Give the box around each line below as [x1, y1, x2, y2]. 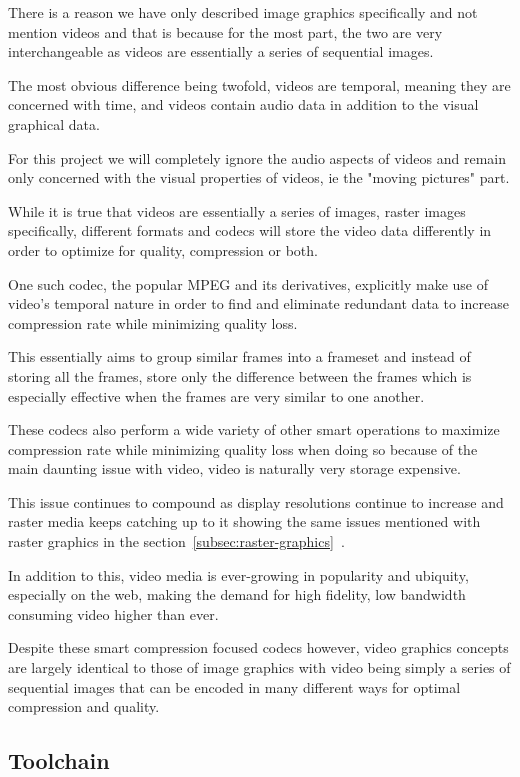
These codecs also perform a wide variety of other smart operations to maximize [8, 419, 500, 440]
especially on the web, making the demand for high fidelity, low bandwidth [8, 584, 466, 605]
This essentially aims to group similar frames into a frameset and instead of [8, 346, 471, 367]
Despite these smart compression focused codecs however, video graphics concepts [8, 637, 509, 658]
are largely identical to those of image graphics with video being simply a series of [8, 657, 511, 678]
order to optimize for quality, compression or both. [8, 239, 318, 260]
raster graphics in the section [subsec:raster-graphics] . [8, 531, 345, 552]
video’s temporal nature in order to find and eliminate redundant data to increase [8, 293, 509, 314]
